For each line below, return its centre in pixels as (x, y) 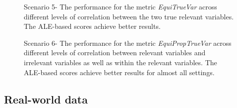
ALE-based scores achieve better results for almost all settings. (119, 72)
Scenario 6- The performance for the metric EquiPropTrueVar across (128, 43)
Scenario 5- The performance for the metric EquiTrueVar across (120, 6)
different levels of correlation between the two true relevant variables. (129, 16)
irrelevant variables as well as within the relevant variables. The (120, 62)
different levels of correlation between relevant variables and (115, 53)
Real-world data (46, 99)
